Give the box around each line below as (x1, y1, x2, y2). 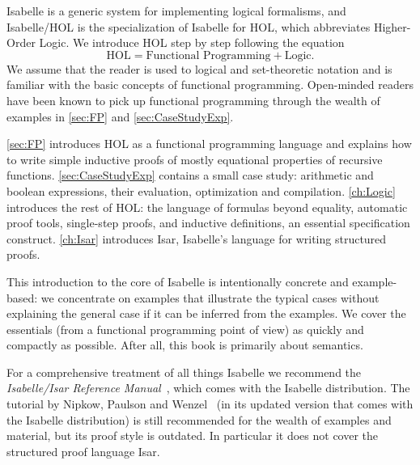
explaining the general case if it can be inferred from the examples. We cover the (6, 305, 406, 322)
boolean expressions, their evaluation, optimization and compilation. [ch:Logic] (6, 182, 396, 199)
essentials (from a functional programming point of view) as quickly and (6, 320, 364, 337)
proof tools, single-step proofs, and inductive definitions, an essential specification (6, 214, 410, 231)
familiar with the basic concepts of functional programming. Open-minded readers (6, 76, 414, 93)
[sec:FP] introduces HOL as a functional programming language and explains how (6, 135, 412, 152)
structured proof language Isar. (6, 442, 160, 459)
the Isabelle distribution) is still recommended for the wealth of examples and (6, 411, 392, 428)
